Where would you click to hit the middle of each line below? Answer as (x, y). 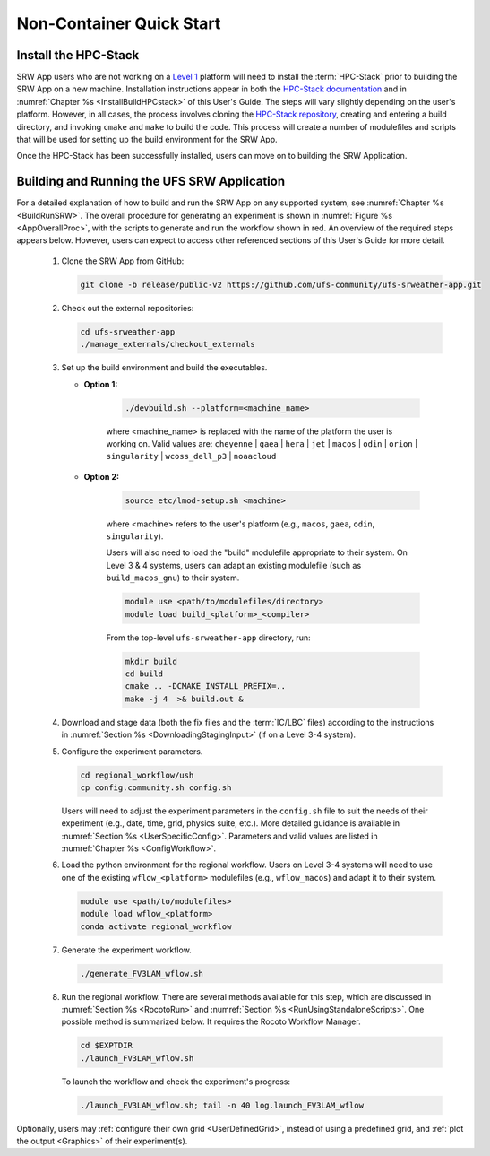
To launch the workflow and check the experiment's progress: (176, 1082)
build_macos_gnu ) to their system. (173, 578)
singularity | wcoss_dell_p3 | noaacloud (191, 456)
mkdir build (151, 661)
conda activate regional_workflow (156, 926)
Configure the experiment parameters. (132, 751)
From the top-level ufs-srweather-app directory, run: (208, 638)
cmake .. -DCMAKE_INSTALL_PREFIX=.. (206, 687)
